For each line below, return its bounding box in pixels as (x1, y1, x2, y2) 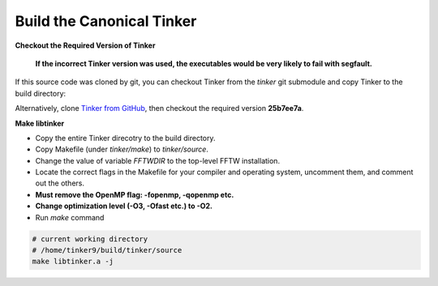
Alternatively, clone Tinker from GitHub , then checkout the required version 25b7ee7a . (15, 104, 304, 113)
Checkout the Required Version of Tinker (15, 41, 156, 50)
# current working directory (32, 234, 148, 243)
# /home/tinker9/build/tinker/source (32, 245, 182, 254)
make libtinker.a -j (32, 257, 114, 267)
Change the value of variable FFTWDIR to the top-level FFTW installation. (35, 156, 280, 165)
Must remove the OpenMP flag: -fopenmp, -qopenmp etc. (35, 190, 234, 199)
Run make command (35, 212, 105, 222)
